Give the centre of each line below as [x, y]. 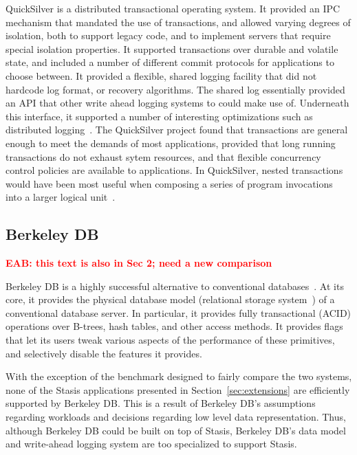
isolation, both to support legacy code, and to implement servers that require [168, 35]
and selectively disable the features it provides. [104, 353]
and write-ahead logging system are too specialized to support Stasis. [151, 444]
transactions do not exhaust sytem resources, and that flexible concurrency [163, 156]
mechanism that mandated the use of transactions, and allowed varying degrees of [178, 22]
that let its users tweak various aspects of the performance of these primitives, [170, 340]
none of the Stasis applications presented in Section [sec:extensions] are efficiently [178, 389]
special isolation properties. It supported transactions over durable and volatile [172, 48]
